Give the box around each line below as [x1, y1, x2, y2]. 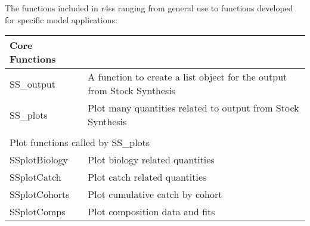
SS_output [10, 76, 55, 91]
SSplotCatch [10, 170, 61, 184]
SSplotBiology [10, 153, 69, 167]
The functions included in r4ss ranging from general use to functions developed [5, 2, 293, 14]
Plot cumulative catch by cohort [88, 187, 222, 202]
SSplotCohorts [10, 187, 70, 202]
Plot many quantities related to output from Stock [88, 101, 299, 115]
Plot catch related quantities [88, 170, 207, 184]
